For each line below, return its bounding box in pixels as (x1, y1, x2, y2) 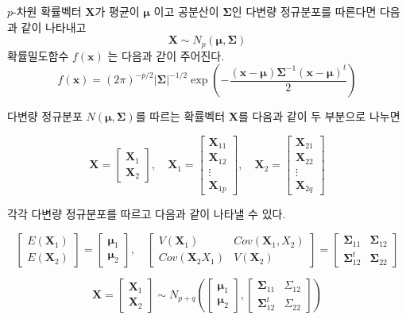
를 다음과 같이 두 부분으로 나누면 (238, 108, 400, 125)
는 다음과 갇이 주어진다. (107, 47, 225, 63)
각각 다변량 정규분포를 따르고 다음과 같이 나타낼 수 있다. (7, 206, 286, 222)
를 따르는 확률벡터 (135, 108, 226, 125)
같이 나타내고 (21, 18, 87, 35)
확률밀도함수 (7, 47, 69, 63)
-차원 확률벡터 (13, 3, 82, 19)
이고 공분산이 (153, 3, 219, 19)
